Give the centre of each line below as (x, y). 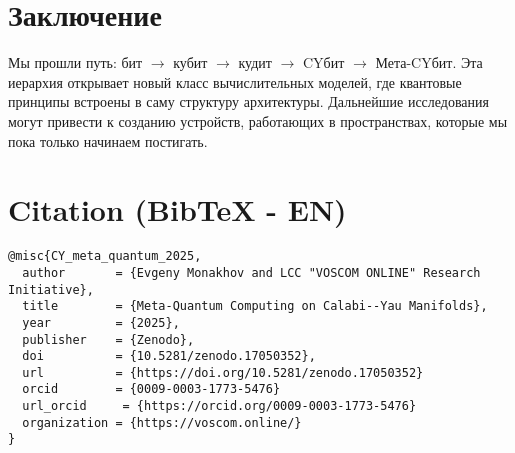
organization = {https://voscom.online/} (162, 422)
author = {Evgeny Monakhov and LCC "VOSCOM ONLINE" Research (251, 272)
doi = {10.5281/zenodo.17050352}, (169, 356)
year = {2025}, (101, 322)
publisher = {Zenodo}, (108, 339)
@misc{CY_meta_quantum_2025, (105, 256)
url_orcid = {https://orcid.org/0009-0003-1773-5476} (219, 406)
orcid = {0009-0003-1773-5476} (151, 389)
